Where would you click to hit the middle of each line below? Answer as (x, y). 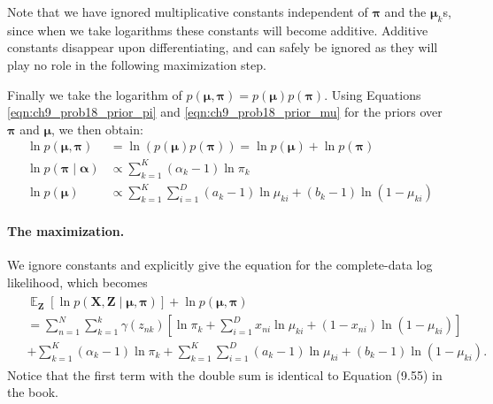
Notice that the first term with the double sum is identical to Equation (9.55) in (225, 374)
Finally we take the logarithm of (95, 94)
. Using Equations (373, 94)
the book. (33, 392)
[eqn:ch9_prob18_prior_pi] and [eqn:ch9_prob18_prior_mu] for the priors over (225, 112)
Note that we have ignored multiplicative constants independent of (188, 11)
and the (405, 11)
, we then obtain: (97, 129)
